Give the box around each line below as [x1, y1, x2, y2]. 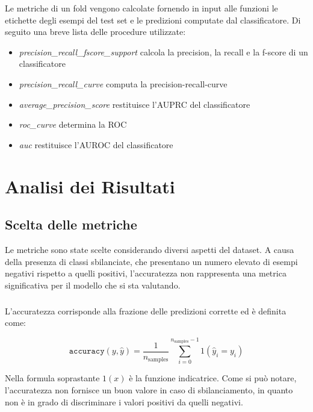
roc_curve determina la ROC [19, 118, 127, 131]
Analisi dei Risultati [5, 173, 175, 198]
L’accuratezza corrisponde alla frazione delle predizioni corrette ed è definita [5, 304, 287, 317]
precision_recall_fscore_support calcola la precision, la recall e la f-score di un [19, 45, 308, 58]
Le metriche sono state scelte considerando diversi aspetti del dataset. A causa [5, 243, 294, 255]
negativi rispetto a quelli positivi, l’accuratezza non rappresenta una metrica [5, 267, 287, 279]
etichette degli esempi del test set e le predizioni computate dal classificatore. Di [5, 13, 301, 26]
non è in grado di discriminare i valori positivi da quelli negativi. [5, 395, 243, 408]
